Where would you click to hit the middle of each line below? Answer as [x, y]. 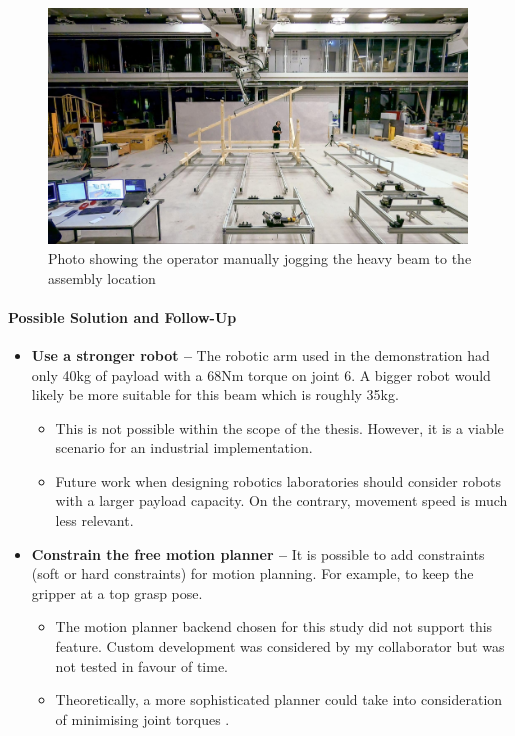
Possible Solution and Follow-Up [122, 316]
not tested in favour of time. [141, 665]
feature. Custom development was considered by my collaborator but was [280, 646]
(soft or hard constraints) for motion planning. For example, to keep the [252, 573]
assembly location [102, 277]
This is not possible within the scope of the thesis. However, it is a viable [279, 427]
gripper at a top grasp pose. [117, 592]
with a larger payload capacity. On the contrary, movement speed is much [281, 500]
